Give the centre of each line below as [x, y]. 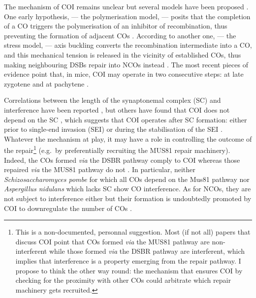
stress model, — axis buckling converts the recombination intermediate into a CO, [128, 45]
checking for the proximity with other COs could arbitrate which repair [123, 280]
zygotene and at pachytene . [46, 83]
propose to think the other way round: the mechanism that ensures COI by [129, 270]
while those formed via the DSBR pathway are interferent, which [147, 251]
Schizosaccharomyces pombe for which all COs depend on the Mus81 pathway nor [127, 179]
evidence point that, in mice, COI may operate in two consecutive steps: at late [124, 74]
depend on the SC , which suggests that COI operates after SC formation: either [126, 119]
